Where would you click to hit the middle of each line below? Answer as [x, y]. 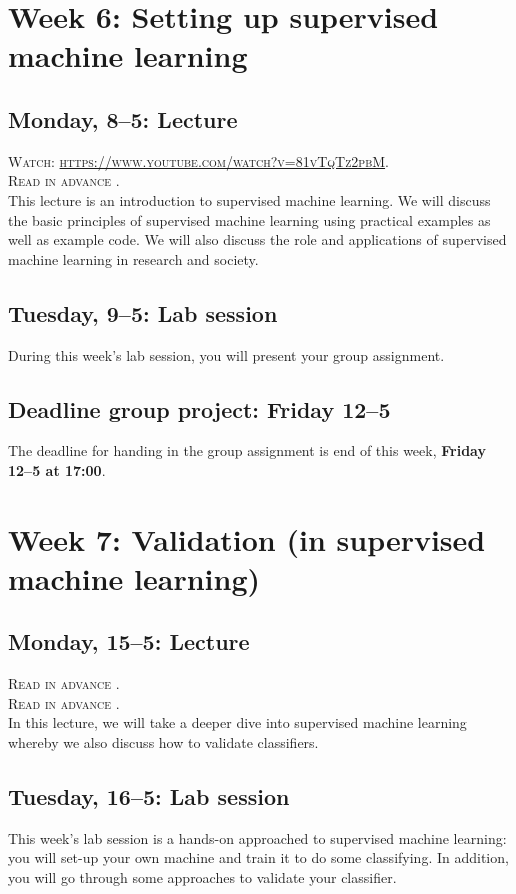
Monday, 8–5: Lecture [123, 118]
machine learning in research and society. [133, 258]
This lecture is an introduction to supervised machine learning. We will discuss [249, 199]
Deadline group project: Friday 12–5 [199, 408]
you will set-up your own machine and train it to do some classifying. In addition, [258, 857]
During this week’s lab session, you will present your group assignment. [226, 354]
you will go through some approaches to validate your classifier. [202, 877]
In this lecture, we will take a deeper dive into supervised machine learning [237, 722]
